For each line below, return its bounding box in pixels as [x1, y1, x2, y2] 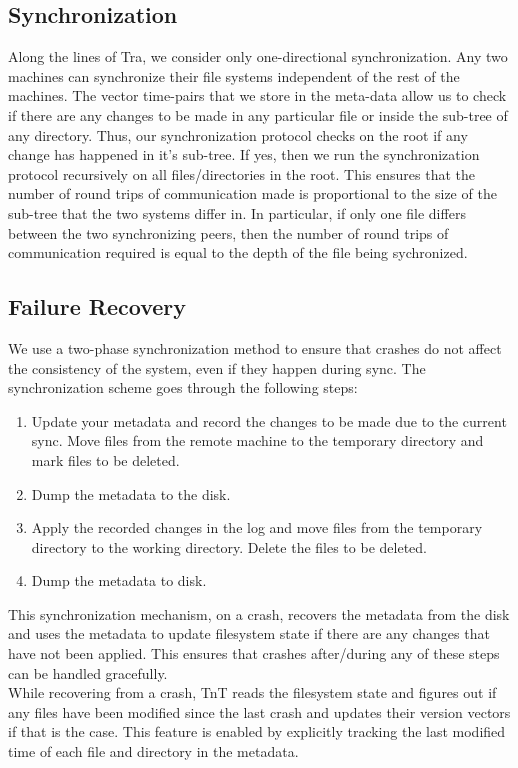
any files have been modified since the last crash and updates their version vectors [8, 701, 511, 722]
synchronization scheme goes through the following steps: [8, 377, 358, 398]
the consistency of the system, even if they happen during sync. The [8, 357, 426, 378]
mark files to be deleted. [31, 449, 180, 470]
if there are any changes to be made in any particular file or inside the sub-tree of [8, 104, 508, 125]
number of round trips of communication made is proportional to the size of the [8, 183, 497, 204]
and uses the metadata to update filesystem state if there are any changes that [8, 623, 490, 644]
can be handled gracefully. [8, 662, 168, 683]
